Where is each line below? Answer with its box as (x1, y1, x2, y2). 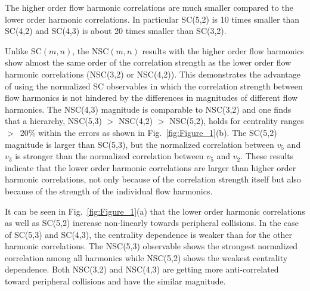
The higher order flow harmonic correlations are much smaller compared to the (5, 1, 293, 13)
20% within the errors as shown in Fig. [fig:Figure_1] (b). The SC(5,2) (20, 126, 277, 138)
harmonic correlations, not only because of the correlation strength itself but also (5, 173, 301, 185)
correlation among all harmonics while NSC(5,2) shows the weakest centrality (5, 251, 288, 264)
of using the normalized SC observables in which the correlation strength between (5, 79, 303, 92)
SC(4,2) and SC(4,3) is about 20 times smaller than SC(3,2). (5, 24, 227, 37)
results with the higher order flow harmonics (142, 44, 304, 57)
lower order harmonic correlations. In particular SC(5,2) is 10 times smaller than (5, 13, 300, 25)
